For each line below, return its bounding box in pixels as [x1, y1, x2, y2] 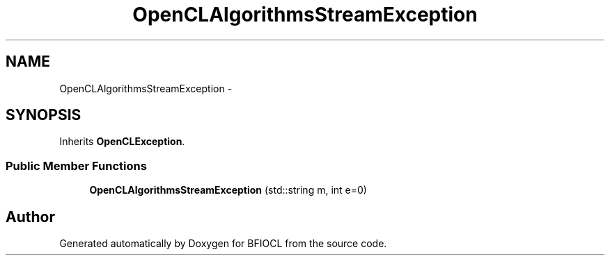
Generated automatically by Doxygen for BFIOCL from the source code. [59, 237, 387, 250]
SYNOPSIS [6, 106, 81, 124]
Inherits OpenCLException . [59, 135, 185, 148]
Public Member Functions [6, 158, 147, 173]
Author [6, 208, 55, 226]
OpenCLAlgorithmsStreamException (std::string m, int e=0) [89, 184, 367, 196]
